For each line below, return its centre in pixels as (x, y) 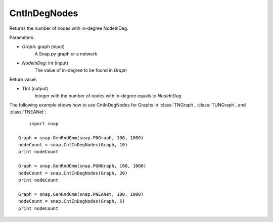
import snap (43, 123)
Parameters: (22, 37)
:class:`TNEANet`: (28, 112)
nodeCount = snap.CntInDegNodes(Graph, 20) (73, 173)
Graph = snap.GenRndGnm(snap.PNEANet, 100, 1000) (81, 194)
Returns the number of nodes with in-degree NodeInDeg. (69, 28)
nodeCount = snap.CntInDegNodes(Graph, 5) (72, 201)
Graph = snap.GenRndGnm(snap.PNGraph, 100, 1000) (81, 138)
